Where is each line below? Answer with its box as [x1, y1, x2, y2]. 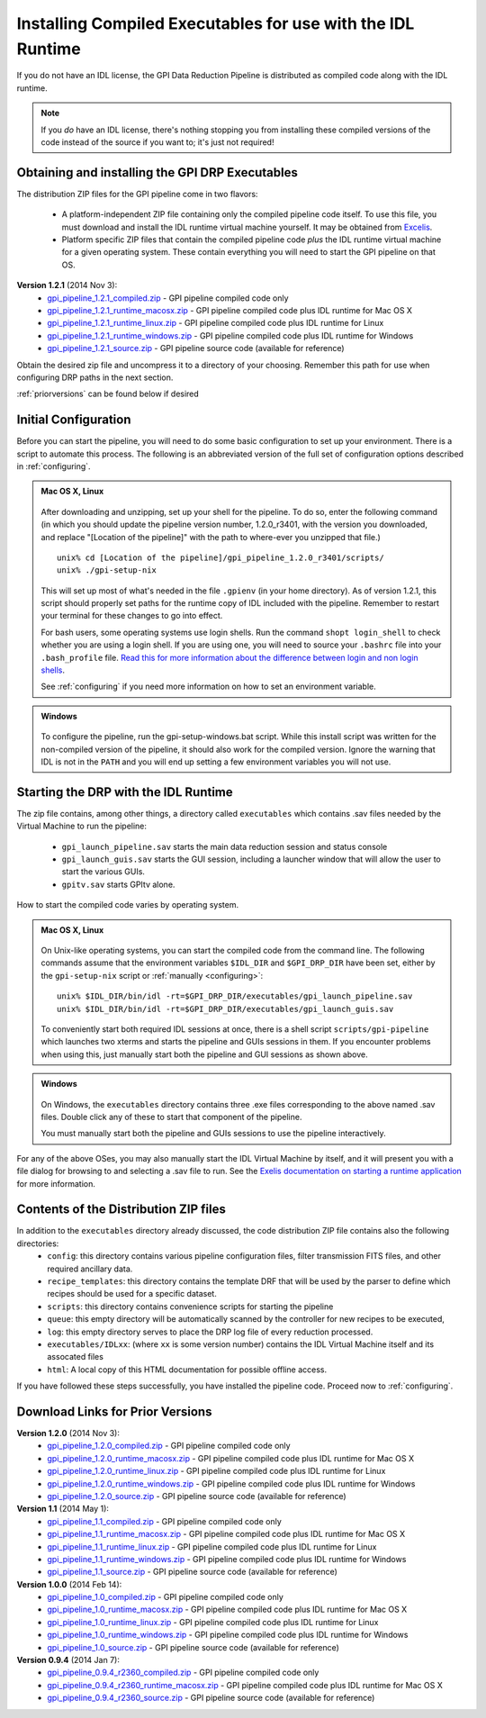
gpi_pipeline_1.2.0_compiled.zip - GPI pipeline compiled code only [47, 1441, 292, 1451]
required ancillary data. [47, 1263, 133, 1274]
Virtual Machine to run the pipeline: [16, 820, 148, 832]
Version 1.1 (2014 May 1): [16, 1504, 110, 1515]
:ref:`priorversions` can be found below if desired [16, 388, 200, 400]
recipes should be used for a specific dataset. [47, 1288, 218, 1299]
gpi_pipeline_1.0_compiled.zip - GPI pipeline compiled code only [47, 1592, 283, 1603]
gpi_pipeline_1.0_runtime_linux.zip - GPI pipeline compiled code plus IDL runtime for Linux [47, 1616, 379, 1627]
